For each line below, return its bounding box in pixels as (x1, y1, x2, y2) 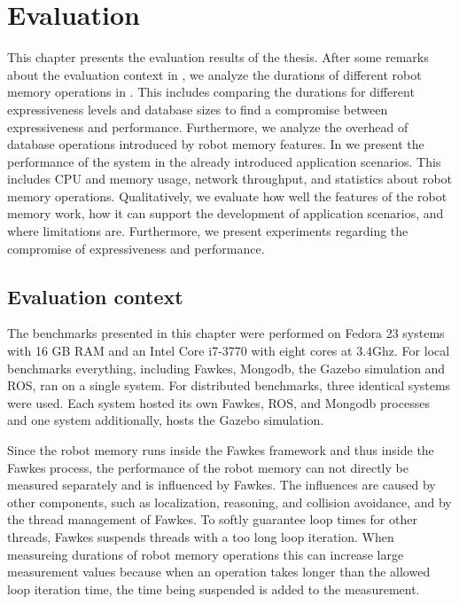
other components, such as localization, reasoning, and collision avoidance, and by (7, 492, 452, 511)
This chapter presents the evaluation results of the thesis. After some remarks (7, 48, 429, 67)
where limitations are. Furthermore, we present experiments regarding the (7, 222, 408, 240)
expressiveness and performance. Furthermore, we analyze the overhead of (7, 117, 408, 136)
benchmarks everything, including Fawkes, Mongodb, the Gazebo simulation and (7, 358, 446, 377)
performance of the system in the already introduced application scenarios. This (7, 152, 441, 170)
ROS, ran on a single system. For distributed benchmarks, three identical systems (7, 376, 451, 395)
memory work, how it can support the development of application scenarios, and (7, 204, 444, 223)
